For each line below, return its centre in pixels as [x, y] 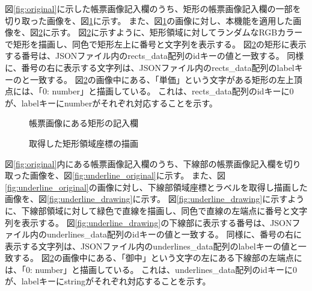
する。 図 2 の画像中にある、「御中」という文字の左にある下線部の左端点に [158, 258]
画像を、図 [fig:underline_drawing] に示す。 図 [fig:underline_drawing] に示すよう [155, 199]
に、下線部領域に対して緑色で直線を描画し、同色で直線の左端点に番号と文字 [156, 210]
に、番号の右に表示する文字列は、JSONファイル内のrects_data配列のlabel [150, 67]
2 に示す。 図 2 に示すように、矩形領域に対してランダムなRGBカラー [171, 32]
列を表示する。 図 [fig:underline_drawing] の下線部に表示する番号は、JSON [148, 222]
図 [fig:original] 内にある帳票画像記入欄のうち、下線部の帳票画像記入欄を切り [153, 163]
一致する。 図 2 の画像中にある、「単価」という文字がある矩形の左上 [162, 79]
